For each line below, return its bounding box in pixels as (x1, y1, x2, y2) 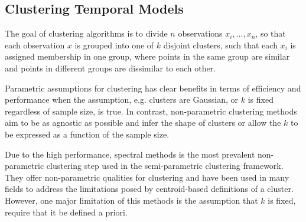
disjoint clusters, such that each (163, 38, 278, 51)
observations (178, 27, 223, 40)
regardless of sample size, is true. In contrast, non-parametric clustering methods (5, 105, 297, 117)
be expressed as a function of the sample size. (5, 128, 170, 140)
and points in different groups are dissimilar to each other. (5, 61, 216, 74)
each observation (5, 38, 65, 51)
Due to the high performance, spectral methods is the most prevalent (5, 148, 255, 160)
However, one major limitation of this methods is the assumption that (5, 194, 258, 206)
